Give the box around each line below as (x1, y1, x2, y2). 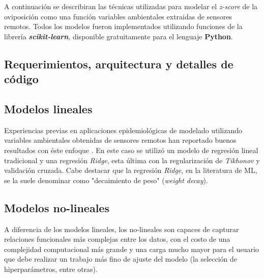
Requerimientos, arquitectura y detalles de (4, 56, 233, 71)
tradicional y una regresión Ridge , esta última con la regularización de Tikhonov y (4, 155, 260, 165)
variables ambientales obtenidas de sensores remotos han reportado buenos (4, 135, 237, 145)
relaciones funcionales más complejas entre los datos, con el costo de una (4, 234, 230, 244)
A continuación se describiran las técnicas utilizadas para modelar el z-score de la (4, 1, 258, 11)
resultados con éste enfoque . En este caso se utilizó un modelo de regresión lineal (4, 144, 258, 155)
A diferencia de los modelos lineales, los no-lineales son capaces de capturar (4, 223, 239, 234)
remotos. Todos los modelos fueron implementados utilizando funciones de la (4, 21, 243, 32)
